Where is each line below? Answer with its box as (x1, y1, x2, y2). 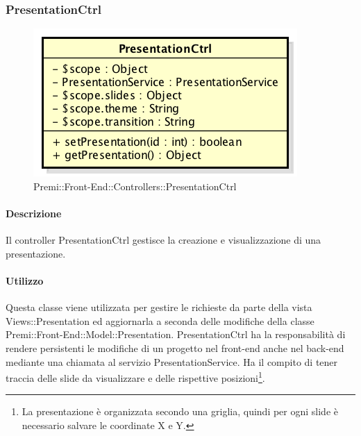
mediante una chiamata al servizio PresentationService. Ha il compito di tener (6, 354, 338, 369)
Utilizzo (6, 273, 44, 287)
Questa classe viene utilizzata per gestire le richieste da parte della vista (6, 300, 312, 315)
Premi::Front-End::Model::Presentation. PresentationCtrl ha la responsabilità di (6, 327, 346, 342)
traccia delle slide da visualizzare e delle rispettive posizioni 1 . (6, 369, 265, 385)
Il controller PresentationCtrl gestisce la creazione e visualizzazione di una (6, 233, 321, 247)
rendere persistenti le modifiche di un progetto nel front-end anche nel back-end (6, 340, 344, 355)
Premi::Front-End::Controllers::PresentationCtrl (33, 178, 237, 193)
